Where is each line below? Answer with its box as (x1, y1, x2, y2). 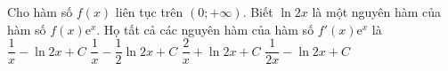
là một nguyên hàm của (312, 3, 442, 20)
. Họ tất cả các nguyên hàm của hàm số (96, 20, 314, 38)
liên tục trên (115, 3, 183, 20)
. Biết (242, 3, 273, 20)
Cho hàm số (7, 3, 73, 20)
